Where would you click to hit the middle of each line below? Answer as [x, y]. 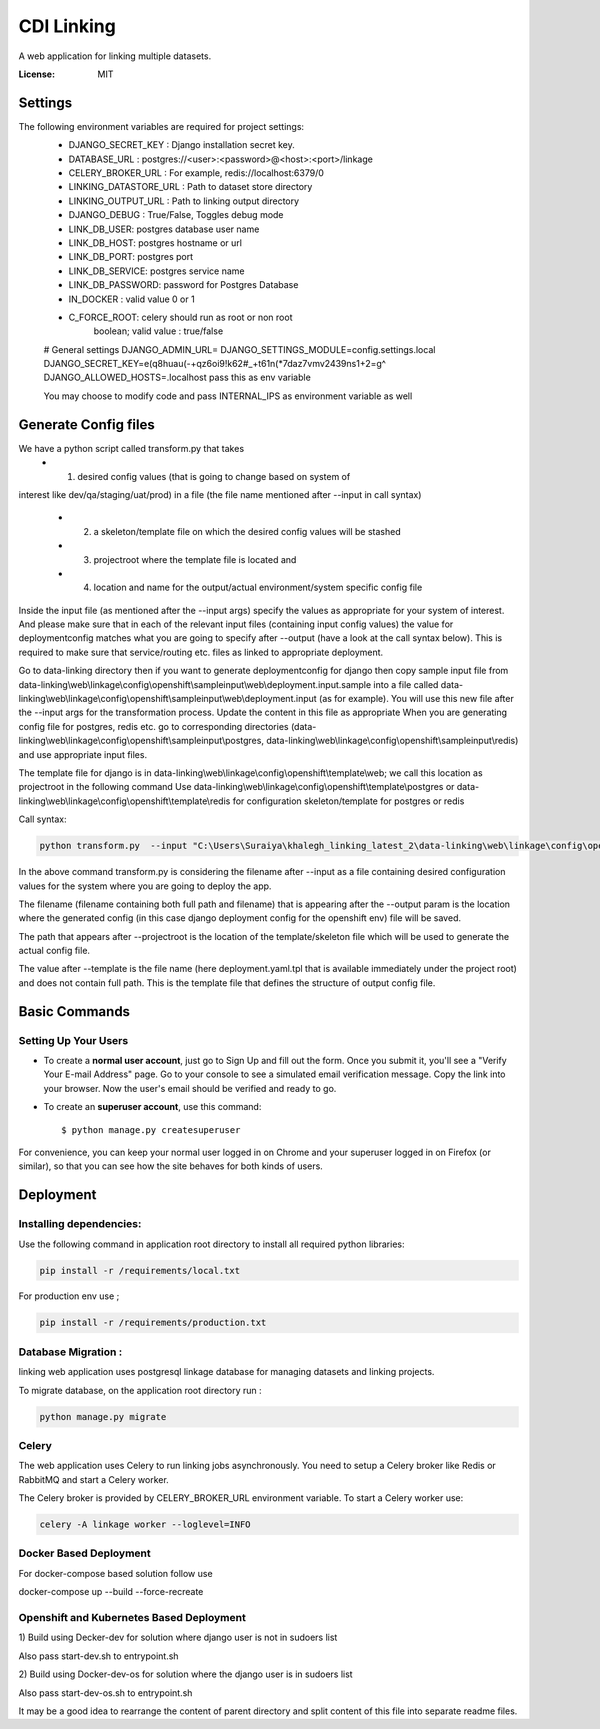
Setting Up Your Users [73, 1040]
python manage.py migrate [103, 1416]
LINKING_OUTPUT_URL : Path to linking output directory [184, 201]
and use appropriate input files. [83, 754]
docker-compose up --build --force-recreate [111, 1592]
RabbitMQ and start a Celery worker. [93, 1479]
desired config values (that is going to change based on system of [214, 476]
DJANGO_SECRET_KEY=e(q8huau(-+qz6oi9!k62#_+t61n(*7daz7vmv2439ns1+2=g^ [215, 364]
